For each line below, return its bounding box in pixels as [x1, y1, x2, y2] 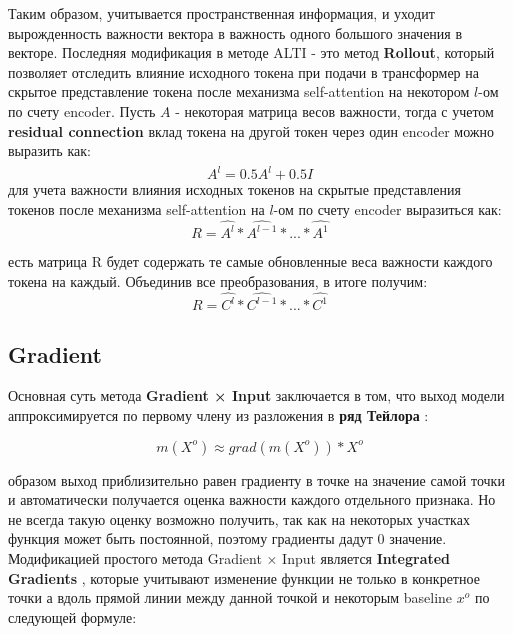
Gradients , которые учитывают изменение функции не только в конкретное [8, 567, 480, 588]
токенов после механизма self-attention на [8, 199, 265, 220]
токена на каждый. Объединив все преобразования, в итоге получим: [8, 270, 428, 291]
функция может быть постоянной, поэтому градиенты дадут [8, 528, 373, 549]
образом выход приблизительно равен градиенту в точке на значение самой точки [8, 469, 505, 490]
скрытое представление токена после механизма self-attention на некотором [8, 81, 470, 102]
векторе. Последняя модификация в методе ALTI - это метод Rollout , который [8, 42, 495, 63]
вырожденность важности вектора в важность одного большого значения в [8, 22, 463, 43]
